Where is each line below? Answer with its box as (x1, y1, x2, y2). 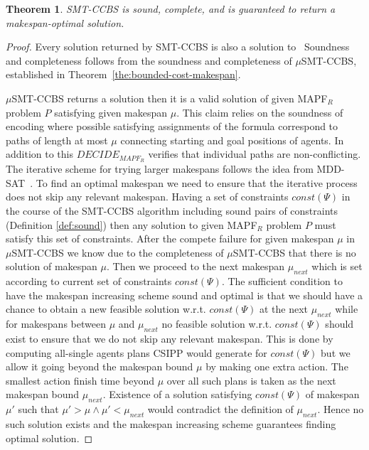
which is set (311, 259, 363, 274)
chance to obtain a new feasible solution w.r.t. (6, 301, 206, 316)
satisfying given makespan (54, 105, 168, 119)
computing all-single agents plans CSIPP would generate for (6, 345, 267, 360)
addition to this (6, 146, 73, 161)
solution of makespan (6, 259, 97, 274)
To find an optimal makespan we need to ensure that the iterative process (36, 175, 358, 190)
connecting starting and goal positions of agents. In (120, 132, 344, 147)
